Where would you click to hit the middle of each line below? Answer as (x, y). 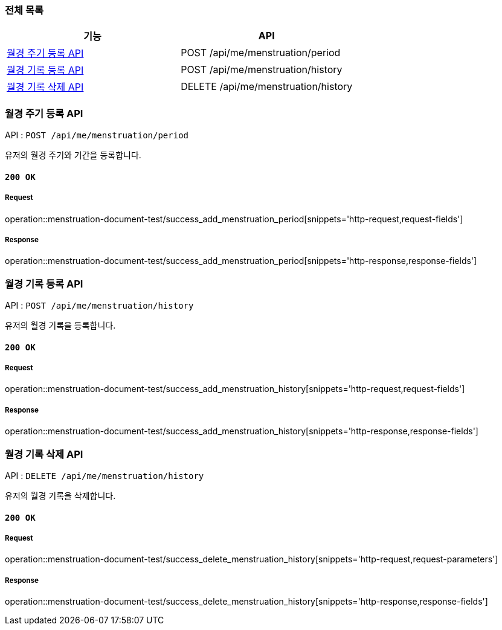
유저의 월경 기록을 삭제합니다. (60, 495)
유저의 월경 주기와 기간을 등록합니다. (73, 155)
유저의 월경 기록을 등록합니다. (60, 326)
